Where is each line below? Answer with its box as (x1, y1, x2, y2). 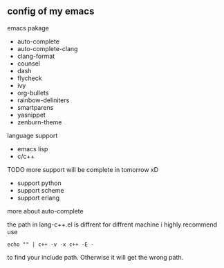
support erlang (17, 193, 60, 202)
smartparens (17, 103, 54, 111)
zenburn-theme (17, 117, 62, 126)
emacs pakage (7, 23, 50, 32)
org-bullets (17, 88, 49, 97)
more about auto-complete (7, 207, 84, 215)
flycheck (17, 74, 43, 82)
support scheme (17, 186, 64, 194)
